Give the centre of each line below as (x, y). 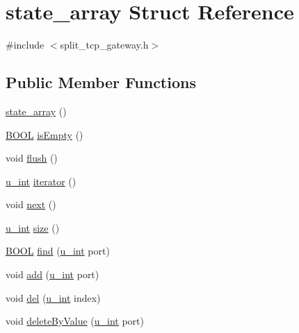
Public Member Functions (101, 82)
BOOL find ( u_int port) (58, 251)
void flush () (32, 158)
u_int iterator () (41, 181)
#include (25, 45)
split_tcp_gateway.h (104, 45)
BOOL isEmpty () (45, 134)
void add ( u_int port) (52, 274)
